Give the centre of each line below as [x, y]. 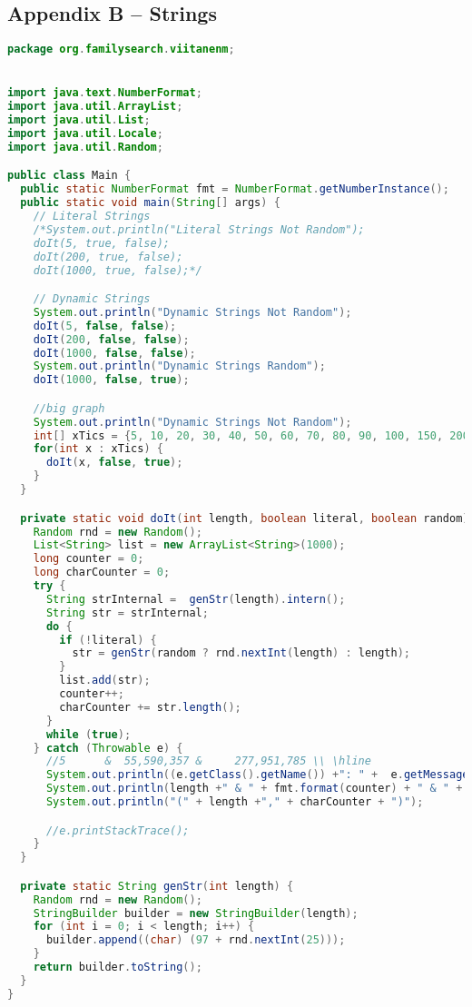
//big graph [69, 408]
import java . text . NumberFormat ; [105, 93]
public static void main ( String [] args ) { [150, 203]
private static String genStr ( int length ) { [157, 886]
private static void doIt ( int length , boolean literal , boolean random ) [245, 518]
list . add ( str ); [105, 681]
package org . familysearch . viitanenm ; [121, 49]
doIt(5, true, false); [101, 243]
